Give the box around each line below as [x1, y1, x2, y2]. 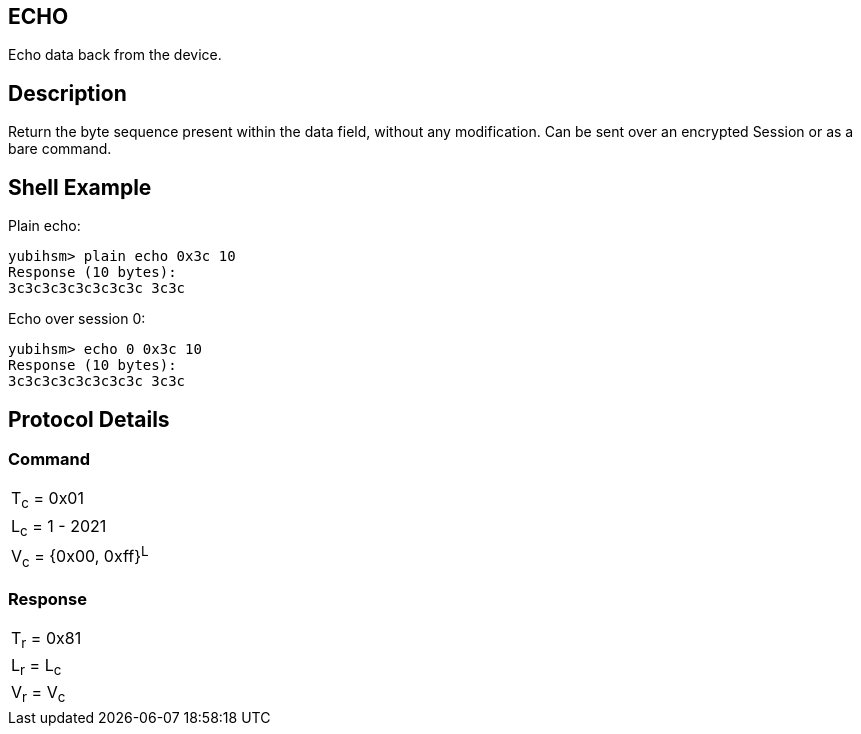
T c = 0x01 [11, 488, 84, 512]
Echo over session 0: [8, 310, 146, 328]
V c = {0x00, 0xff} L [11, 542, 149, 570]
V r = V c [11, 682, 66, 706]
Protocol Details [8, 406, 170, 432]
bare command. [8, 140, 112, 158]
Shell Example [8, 174, 152, 200]
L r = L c [11, 655, 62, 679]
